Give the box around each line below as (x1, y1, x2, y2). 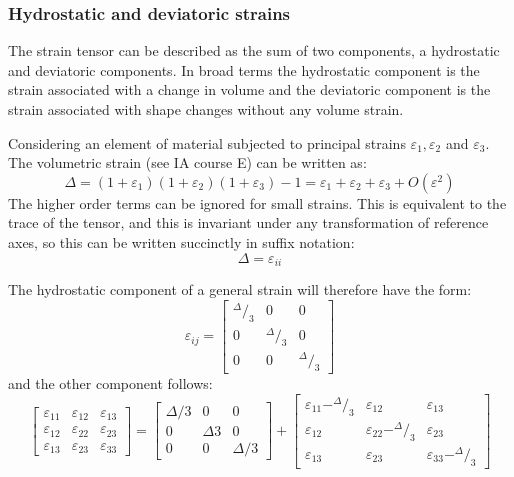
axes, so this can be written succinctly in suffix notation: (8, 231, 355, 252)
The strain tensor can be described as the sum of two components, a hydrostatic (8, 40, 500, 61)
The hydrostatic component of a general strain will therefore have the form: (8, 279, 472, 300)
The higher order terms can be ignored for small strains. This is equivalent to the (8, 192, 507, 213)
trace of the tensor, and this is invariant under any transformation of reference (8, 212, 489, 233)
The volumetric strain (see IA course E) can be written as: (8, 152, 367, 173)
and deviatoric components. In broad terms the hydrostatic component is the (8, 59, 480, 80)
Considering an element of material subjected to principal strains (8, 132, 406, 153)
